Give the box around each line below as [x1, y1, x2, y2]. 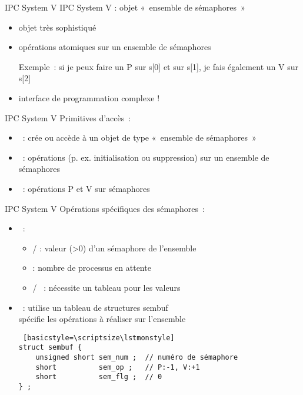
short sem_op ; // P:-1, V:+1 [35, 363, 200, 371]
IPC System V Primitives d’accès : [5, 111, 131, 124]
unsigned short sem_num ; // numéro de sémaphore [35, 353, 238, 361]
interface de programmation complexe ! [18, 91, 160, 104]
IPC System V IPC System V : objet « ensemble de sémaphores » [5, 1, 245, 13]
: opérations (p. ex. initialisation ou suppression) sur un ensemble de [22, 151, 269, 163]
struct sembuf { [18, 343, 82, 352]
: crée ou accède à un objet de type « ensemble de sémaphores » [22, 131, 257, 144]
